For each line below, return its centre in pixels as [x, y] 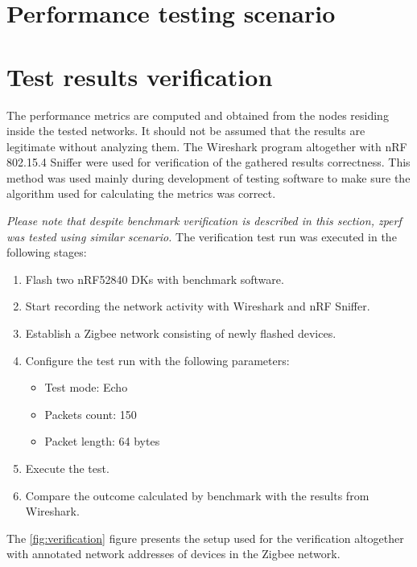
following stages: [47, 252]
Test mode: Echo [86, 387]
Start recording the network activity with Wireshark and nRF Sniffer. [198, 306]
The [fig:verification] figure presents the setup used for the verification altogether [205, 538]
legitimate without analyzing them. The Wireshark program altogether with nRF [207, 146]
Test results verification [140, 76]
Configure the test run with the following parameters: [157, 360]
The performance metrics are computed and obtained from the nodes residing [198, 115]
